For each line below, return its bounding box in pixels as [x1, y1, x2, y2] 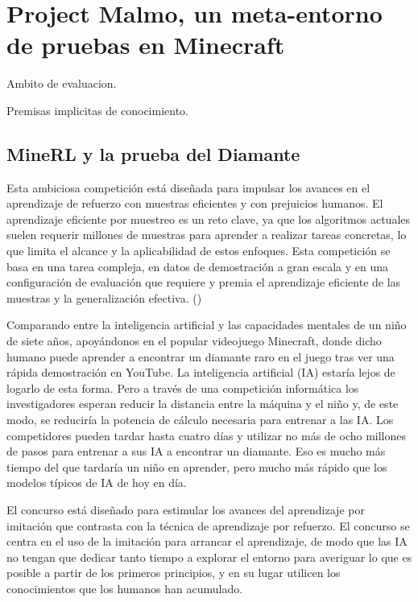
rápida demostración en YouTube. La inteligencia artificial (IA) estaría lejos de [6, 364, 395, 381]
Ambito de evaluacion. [6, 75, 117, 92]
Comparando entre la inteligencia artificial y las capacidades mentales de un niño [6, 316, 407, 333]
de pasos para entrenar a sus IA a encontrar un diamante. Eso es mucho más [6, 443, 386, 460]
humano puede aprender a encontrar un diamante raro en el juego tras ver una [6, 348, 395, 365]
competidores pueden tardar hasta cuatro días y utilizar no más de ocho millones [6, 427, 407, 443]
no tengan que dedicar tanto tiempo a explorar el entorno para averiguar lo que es [6, 548, 412, 565]
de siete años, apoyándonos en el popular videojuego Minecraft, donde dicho [6, 332, 382, 349]
